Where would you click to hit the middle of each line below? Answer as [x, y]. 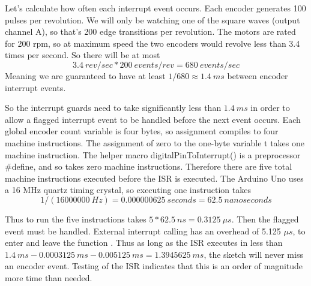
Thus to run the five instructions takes [76, 219]
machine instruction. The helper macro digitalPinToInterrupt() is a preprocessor [153, 154]
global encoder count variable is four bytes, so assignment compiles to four [142, 131]
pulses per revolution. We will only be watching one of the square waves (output [152, 19]
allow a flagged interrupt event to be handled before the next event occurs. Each [153, 119]
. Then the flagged [265, 219]
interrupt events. [35, 87]
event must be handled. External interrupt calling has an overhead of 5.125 [143, 231]
